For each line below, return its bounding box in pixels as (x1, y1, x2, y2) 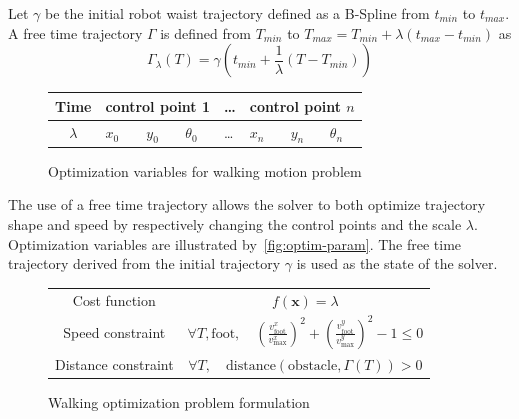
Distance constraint (55, 354, 174, 375)
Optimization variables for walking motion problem (48, 160, 362, 181)
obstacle (288, 359, 338, 374)
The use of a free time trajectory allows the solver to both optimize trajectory (8, 194, 486, 215)
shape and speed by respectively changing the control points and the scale (8, 214, 462, 235)
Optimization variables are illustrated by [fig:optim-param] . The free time (8, 233, 462, 254)
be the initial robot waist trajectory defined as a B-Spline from (45, 3, 430, 23)
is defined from (160, 22, 251, 43)
